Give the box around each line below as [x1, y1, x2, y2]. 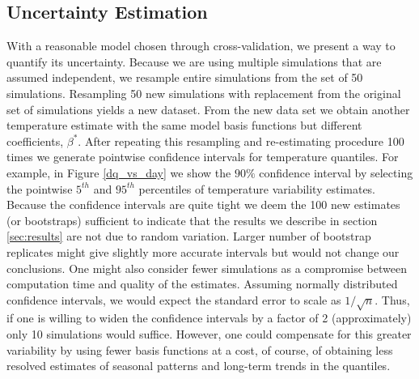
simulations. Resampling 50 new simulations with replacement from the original [6, 84, 401, 101]
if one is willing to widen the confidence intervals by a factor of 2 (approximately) [6, 309, 412, 326]
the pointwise [6, 180, 73, 197]
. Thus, [375, 291, 410, 308]
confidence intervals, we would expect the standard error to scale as [6, 291, 341, 308]
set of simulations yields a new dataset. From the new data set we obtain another [6, 100, 410, 117]
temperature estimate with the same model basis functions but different [6, 117, 362, 134]
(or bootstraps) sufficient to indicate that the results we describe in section [6, 211, 378, 228]
